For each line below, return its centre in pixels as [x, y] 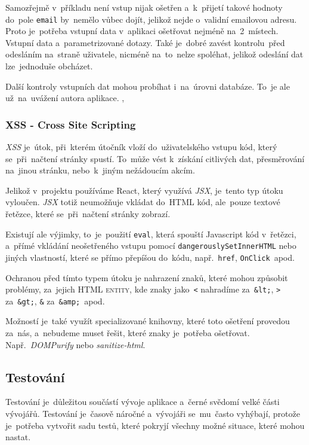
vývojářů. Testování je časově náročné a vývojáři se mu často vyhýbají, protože [153, 414]
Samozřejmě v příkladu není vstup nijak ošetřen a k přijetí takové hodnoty [144, 7]
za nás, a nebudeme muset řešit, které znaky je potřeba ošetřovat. [128, 333]
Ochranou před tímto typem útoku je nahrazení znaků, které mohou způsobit [147, 277]
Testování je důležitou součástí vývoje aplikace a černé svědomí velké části [143, 402]
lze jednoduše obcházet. [49, 66]
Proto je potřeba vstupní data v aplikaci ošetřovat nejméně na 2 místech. [142, 31]
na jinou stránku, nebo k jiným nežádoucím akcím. [100, 170]
